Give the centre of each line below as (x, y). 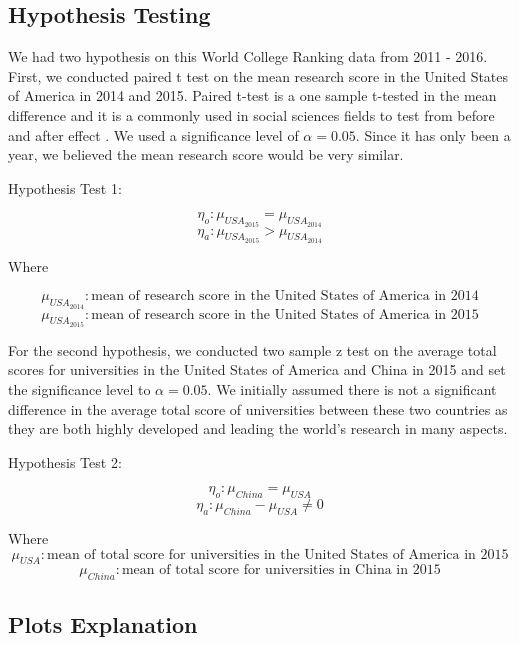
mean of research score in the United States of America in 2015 (285, 314)
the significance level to (79, 388)
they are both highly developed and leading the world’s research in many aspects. (258, 428)
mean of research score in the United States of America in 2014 (285, 296)
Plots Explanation (103, 623)
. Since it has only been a (433, 134)
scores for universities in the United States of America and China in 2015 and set (257, 369)
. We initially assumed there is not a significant (352, 388)
